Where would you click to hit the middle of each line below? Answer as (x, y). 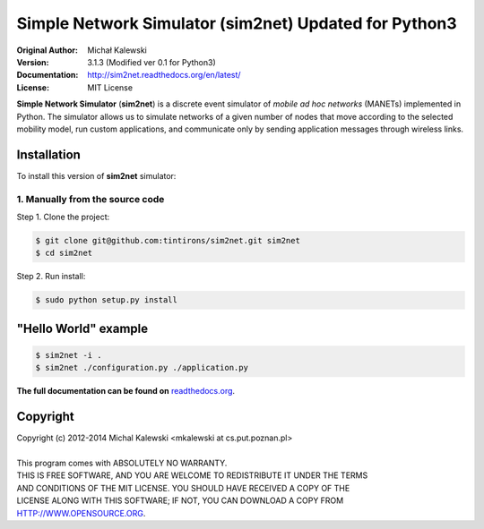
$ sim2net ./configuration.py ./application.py (142, 368)
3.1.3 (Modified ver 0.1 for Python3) (152, 62)
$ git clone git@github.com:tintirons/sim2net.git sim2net (168, 240)
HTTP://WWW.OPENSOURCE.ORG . (81, 513)
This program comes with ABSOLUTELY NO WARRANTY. (122, 463)
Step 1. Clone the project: (63, 217)
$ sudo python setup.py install (107, 300)
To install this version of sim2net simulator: (96, 175)
